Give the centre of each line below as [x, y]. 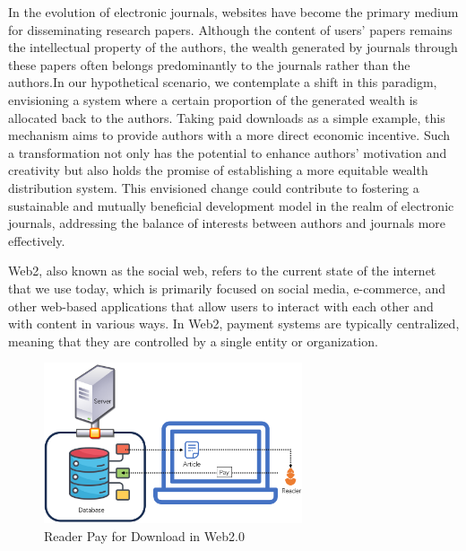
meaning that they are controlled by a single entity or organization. [193, 341]
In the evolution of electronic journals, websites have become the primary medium [233, 12]
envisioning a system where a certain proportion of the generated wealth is [213, 99]
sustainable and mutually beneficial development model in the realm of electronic [231, 205]
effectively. [37, 240]
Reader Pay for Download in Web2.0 [144, 535]
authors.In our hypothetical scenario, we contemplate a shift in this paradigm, [223, 82]
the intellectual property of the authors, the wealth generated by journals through [233, 47]
